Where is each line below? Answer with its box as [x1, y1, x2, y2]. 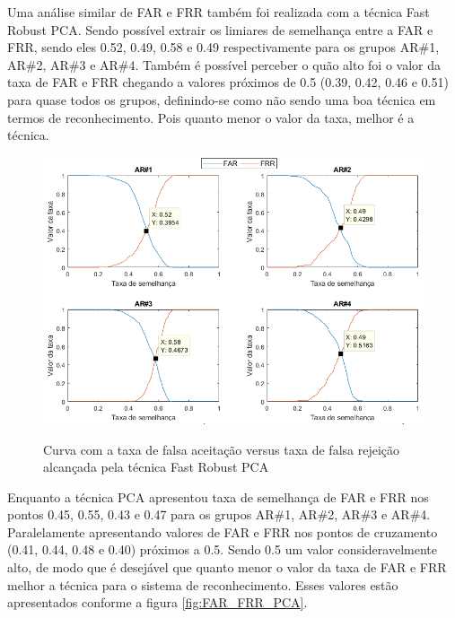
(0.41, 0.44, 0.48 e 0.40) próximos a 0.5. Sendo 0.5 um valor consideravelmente [7, 540, 437, 559]
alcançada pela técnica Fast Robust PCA [43, 457, 269, 476]
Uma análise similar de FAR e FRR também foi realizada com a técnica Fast [7, 3, 430, 21]
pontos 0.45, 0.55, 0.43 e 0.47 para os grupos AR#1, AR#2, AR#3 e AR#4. [7, 505, 431, 524]
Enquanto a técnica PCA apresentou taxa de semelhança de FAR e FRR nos [7, 487, 429, 506]
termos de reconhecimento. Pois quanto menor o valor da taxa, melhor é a [7, 108, 415, 126]
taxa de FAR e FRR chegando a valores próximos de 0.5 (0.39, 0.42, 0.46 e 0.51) [7, 73, 449, 91]
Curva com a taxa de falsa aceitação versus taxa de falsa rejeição [43, 440, 400, 458]
